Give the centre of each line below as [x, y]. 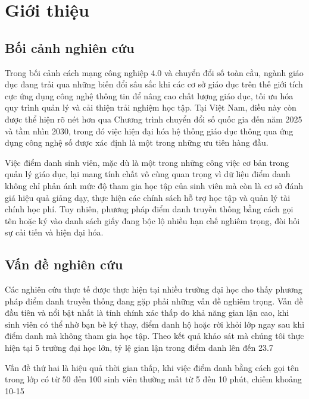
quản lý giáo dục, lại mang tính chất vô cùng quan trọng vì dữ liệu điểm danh [148, 174]
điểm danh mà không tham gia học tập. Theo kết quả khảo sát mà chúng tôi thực [154, 336]
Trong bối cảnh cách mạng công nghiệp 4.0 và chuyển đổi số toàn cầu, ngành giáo [154, 72]
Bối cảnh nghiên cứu [70, 47]
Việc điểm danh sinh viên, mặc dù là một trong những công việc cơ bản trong [147, 162]
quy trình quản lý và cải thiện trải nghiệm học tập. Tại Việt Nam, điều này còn [151, 107]
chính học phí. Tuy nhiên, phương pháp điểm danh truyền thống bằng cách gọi [149, 209]
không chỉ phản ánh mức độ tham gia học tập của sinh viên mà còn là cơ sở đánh [154, 185]
